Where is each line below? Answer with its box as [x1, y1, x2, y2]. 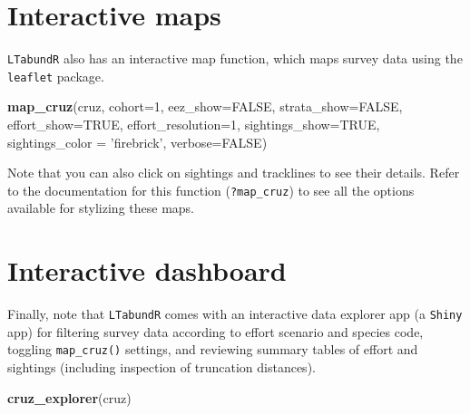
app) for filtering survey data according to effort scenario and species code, [7, 322, 424, 341]
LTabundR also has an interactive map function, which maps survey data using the [7, 49, 463, 68]
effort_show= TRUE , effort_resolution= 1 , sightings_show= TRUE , [7, 115, 380, 134]
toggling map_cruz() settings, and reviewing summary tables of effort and [7, 340, 418, 359]
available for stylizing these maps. [7, 198, 194, 217]
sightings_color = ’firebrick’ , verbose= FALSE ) [7, 132, 268, 151]
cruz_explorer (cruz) [7, 388, 132, 407]
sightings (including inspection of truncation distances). [7, 358, 316, 377]
